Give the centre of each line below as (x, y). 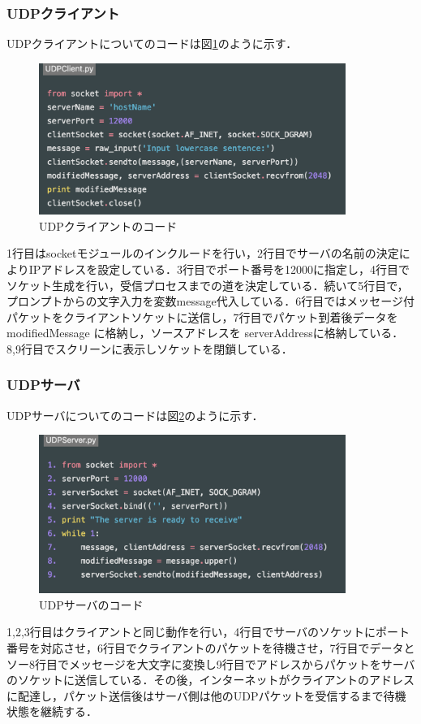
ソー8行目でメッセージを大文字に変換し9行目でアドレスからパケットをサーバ (211, 663)
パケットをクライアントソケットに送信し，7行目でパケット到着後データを (202, 316)
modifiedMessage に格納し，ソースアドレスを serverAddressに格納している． (205, 333)
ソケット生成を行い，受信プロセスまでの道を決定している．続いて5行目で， (208, 285)
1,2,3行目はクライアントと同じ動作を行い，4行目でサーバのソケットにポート (208, 632)
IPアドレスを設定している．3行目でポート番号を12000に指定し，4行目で (219, 269)
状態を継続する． (52, 711)
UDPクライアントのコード (108, 225)
